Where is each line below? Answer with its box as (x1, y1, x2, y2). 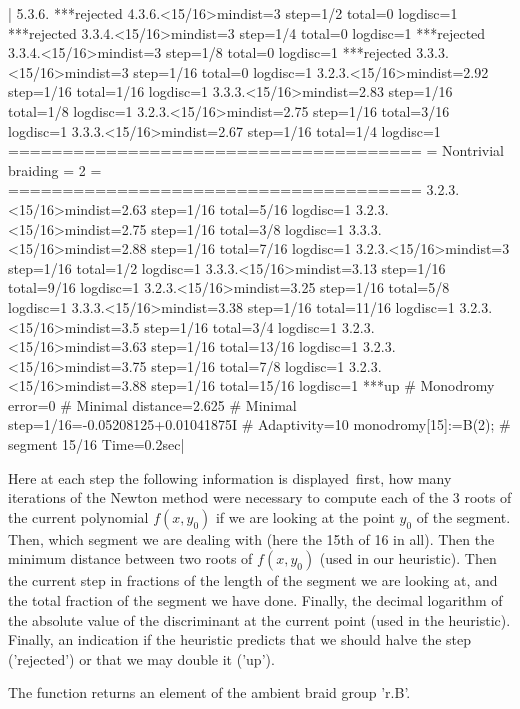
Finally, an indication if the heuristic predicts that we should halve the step (8, 629, 472, 650)
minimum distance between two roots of (8, 548, 253, 569)
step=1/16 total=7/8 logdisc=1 (151, 355, 345, 376)
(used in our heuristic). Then (319, 548, 497, 569)
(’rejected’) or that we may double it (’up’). (8, 648, 275, 669)
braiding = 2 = (8, 159, 102, 180)
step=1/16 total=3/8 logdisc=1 (151, 218, 345, 239)
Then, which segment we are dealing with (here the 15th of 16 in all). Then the (8, 528, 495, 549)
